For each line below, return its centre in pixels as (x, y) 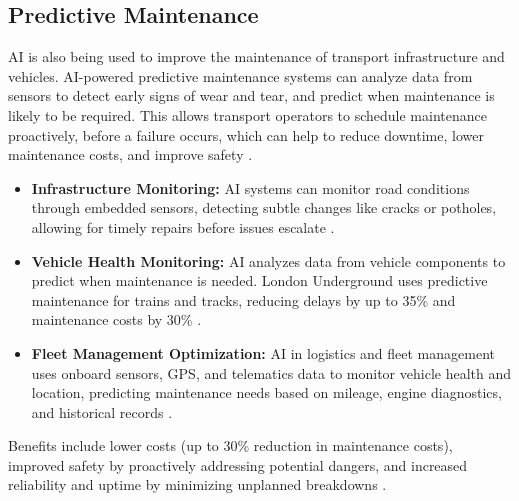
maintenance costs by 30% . (116, 319)
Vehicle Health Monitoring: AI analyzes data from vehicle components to (268, 260)
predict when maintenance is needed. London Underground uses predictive (259, 280)
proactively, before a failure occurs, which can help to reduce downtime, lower (246, 134)
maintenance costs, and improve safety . (130, 154)
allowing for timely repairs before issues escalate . (183, 226)
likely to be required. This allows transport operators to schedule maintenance (247, 114)
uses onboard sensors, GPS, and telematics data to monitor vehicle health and (271, 372)
